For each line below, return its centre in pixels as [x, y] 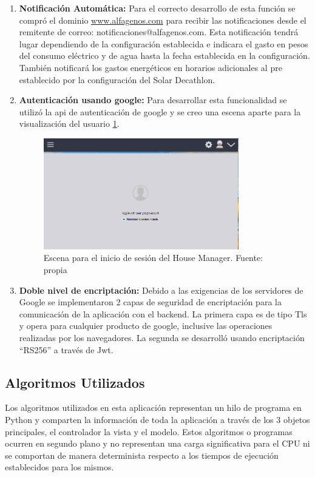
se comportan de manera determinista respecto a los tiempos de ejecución [142, 455]
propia [55, 269]
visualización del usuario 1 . [69, 123]
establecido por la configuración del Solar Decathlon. [117, 79]
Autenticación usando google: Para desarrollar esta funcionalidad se [153, 100]
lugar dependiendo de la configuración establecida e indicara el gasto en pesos [164, 43]
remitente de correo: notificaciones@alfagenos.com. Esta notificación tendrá [159, 32]
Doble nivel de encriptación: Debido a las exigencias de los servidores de [161, 290]
